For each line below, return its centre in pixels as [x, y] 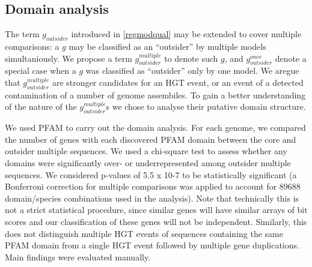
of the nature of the [41, 106]
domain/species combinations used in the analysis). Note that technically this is [152, 198]
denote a [291, 58]
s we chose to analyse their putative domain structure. [206, 106]
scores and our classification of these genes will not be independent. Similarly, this [156, 221]
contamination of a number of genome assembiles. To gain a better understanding [155, 94]
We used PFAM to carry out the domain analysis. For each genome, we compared [155, 127]
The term [22, 34]
